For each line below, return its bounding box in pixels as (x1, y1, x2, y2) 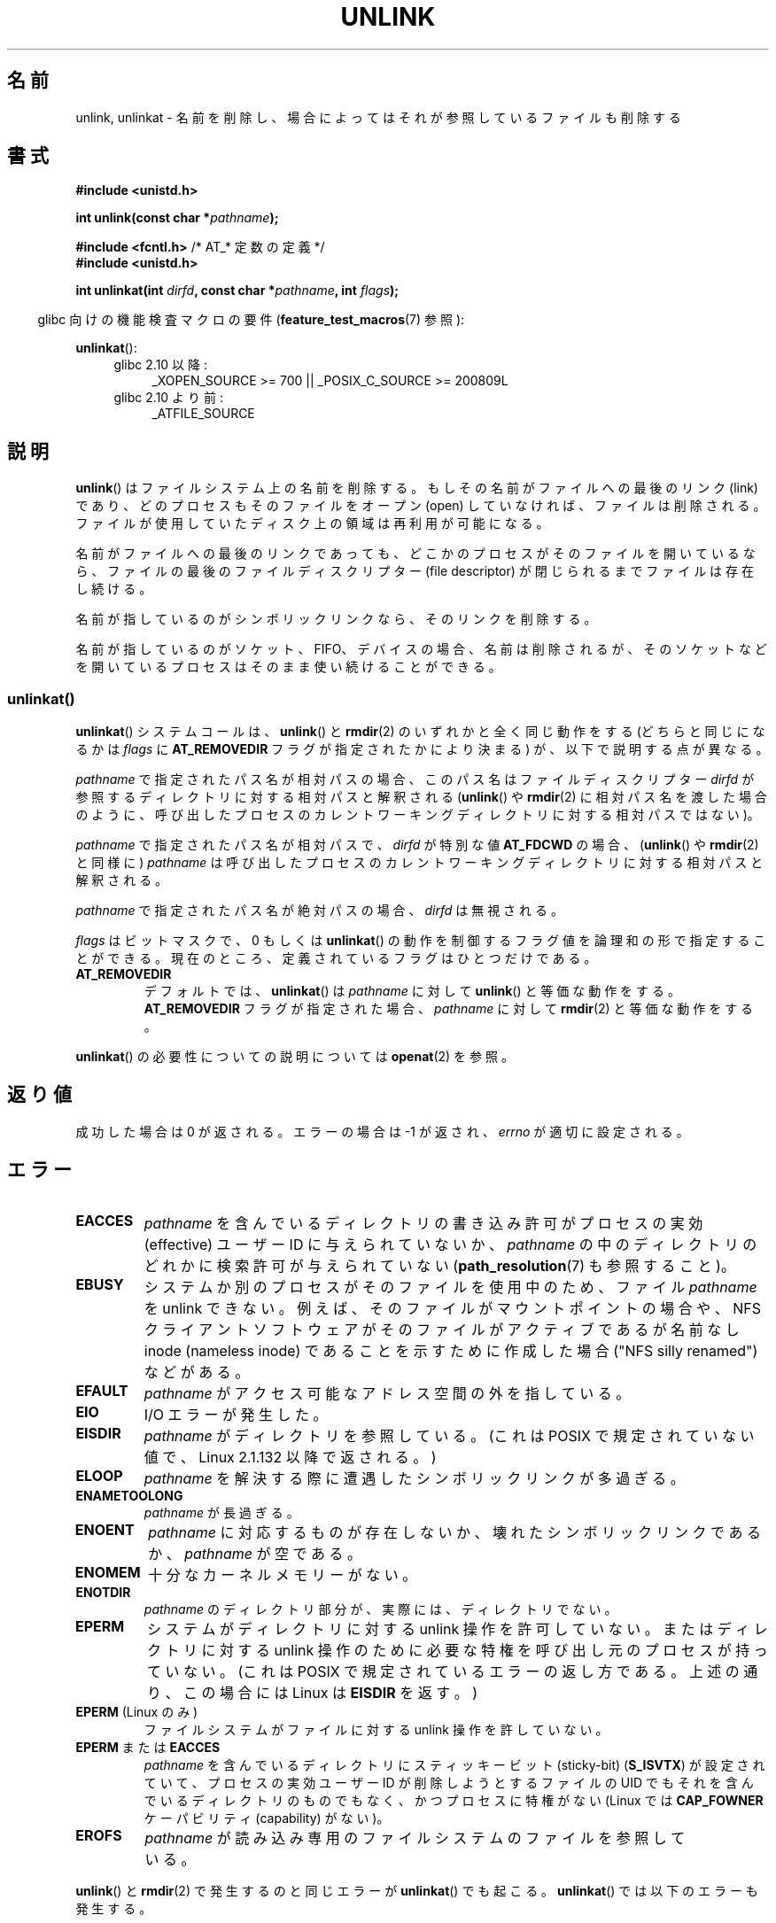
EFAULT (75, 1381, 128, 1400)
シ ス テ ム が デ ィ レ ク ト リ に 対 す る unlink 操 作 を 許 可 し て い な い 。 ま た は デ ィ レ (146, 1619, 768, 1638)
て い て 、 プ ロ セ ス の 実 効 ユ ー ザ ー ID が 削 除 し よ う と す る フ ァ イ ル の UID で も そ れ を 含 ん (144, 1774, 754, 1790)
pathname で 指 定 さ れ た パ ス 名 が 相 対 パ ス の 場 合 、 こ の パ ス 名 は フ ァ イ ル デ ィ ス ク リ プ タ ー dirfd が (75, 772, 755, 787)
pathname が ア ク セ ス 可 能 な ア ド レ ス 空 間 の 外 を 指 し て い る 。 (144, 1384, 631, 1402)
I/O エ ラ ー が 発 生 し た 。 (144, 1405, 328, 1423)
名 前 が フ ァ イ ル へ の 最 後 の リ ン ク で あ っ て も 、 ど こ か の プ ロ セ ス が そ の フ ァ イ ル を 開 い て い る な (75, 546, 756, 562)
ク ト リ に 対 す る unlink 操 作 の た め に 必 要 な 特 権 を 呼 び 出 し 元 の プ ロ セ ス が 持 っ (146, 1640, 768, 1659)
